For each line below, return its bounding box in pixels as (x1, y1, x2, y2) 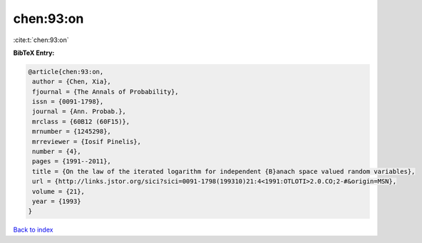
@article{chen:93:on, (28, 68, 104, 76)
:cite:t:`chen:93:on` (13, 36, 69, 44)
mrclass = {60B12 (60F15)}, (32, 118, 130, 125)
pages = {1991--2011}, (32, 157, 112, 165)
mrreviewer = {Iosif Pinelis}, (32, 138, 142, 145)
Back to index (13, 225, 53, 234)
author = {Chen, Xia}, (32, 78, 112, 86)
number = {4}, (32, 148, 81, 156)
